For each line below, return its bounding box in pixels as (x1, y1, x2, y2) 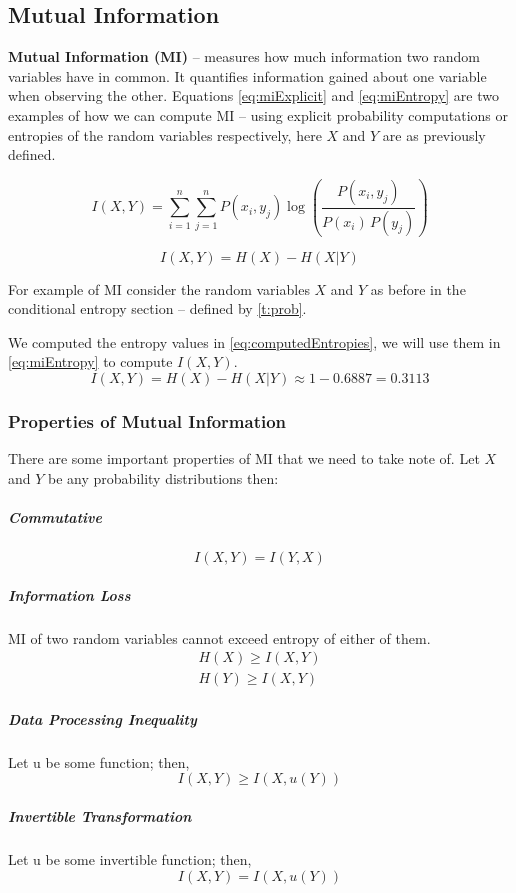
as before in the (370, 278, 466, 299)
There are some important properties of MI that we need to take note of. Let (8, 448, 480, 469)
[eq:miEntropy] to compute (8, 351, 173, 372)
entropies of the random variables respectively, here (8, 124, 322, 145)
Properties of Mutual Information (8, 409, 287, 433)
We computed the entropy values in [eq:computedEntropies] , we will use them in (8, 331, 501, 352)
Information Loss (8, 584, 131, 605)
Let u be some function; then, (8, 751, 190, 772)
